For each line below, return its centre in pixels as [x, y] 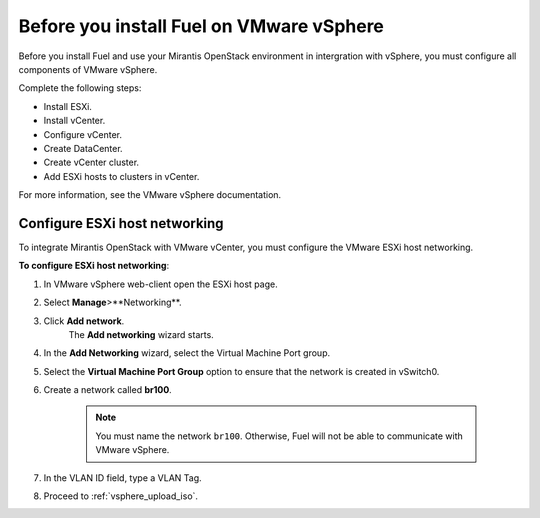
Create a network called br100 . [107, 390]
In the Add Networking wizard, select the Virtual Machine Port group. [186, 353]
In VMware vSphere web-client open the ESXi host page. [161, 284]
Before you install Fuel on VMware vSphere [201, 26]
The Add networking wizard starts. [141, 334]
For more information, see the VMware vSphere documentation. [150, 195]
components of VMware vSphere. [88, 69]
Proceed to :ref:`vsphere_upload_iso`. [121, 496]
